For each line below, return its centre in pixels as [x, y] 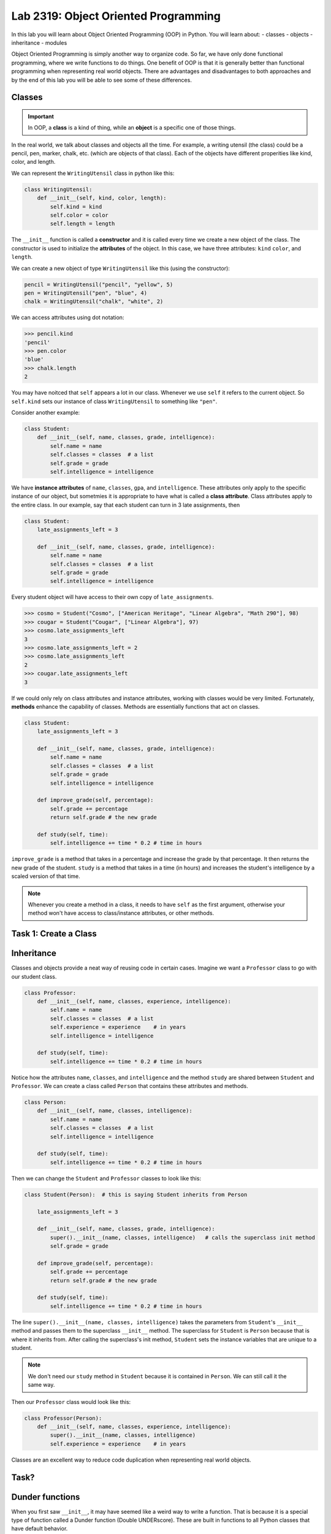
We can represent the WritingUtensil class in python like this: [93, 173]
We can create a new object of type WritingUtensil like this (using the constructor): [120, 268]
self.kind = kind [76, 206]
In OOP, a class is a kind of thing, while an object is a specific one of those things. [132, 128]
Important [41, 116]
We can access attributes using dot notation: [68, 318]
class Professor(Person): [63, 1418]
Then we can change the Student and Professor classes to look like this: [106, 1178]
